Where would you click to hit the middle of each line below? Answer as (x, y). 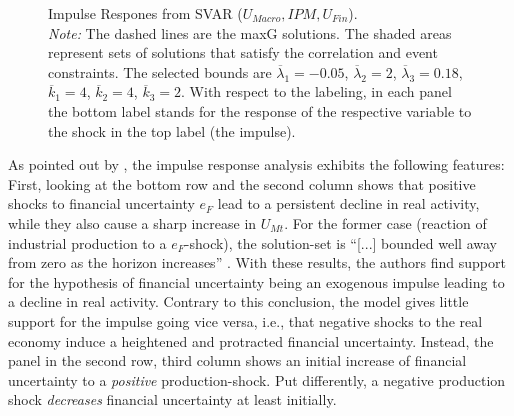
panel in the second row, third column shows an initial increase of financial (237, 360)
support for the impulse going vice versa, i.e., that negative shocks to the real (245, 320)
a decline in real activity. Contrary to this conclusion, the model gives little (238, 301)
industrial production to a (87, 242)
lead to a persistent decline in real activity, (348, 203)
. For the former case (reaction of (385, 222)
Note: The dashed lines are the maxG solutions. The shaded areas (250, 32)
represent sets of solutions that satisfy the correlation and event (243, 52)
